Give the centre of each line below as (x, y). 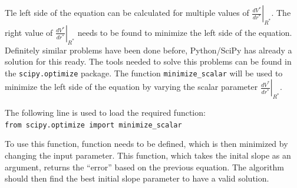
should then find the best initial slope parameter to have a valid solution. (137, 178)
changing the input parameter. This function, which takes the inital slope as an (148, 155)
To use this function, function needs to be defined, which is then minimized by (146, 144)
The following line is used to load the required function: (105, 113)
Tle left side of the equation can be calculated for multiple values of (127, 12)
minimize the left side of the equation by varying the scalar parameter (131, 87)
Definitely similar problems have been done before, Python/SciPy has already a (148, 50)
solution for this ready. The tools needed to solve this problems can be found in (148, 61)
